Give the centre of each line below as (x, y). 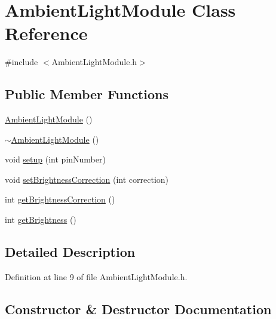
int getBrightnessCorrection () (60, 199)
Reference (46, 33)
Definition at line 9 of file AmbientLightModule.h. (96, 276)
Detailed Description (70, 252)
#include (22, 62)
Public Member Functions (87, 94)
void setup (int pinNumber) (55, 159)
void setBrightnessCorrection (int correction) (87, 179)
